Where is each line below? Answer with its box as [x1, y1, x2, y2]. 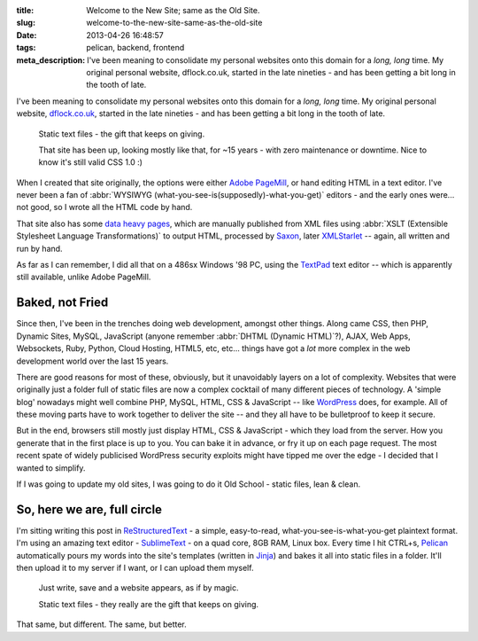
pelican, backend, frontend [86, 43, 185, 53]
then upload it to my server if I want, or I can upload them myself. [16, 563, 254, 574]
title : [16, 5, 35, 15]
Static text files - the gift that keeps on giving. [38, 129, 205, 139]
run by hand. [16, 243, 63, 254]
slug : [16, 18, 35, 28]
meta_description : [16, 54, 86, 66]
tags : [16, 43, 36, 53]
